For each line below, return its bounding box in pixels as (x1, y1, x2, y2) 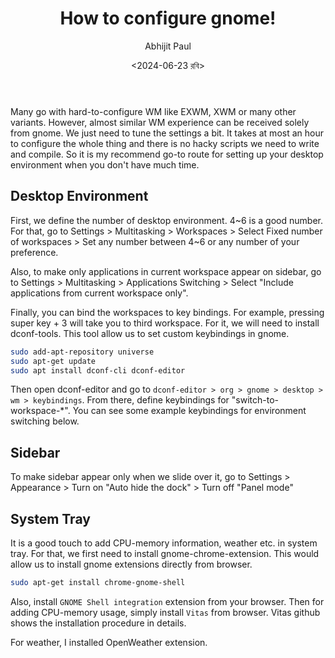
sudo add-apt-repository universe (10, 347, 155, 357)
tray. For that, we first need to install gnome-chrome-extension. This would (10, 548, 320, 559)
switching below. (10, 415, 80, 427)
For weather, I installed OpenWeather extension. (10, 636, 208, 648)
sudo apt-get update (10, 356, 97, 366)
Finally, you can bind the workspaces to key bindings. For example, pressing (10, 306, 325, 318)
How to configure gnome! (59, 7, 277, 30)
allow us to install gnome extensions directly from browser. (10, 558, 253, 570)
